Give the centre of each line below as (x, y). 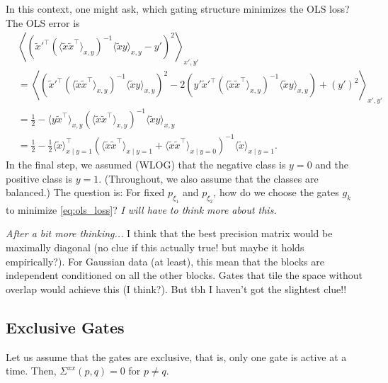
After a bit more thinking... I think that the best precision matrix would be (169, 233)
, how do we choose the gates (276, 192)
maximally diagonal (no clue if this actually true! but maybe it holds (155, 247)
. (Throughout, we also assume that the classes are (209, 178)
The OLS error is (43, 22)
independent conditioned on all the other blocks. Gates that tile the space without (184, 275)
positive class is (39, 178)
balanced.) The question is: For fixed (85, 192)
